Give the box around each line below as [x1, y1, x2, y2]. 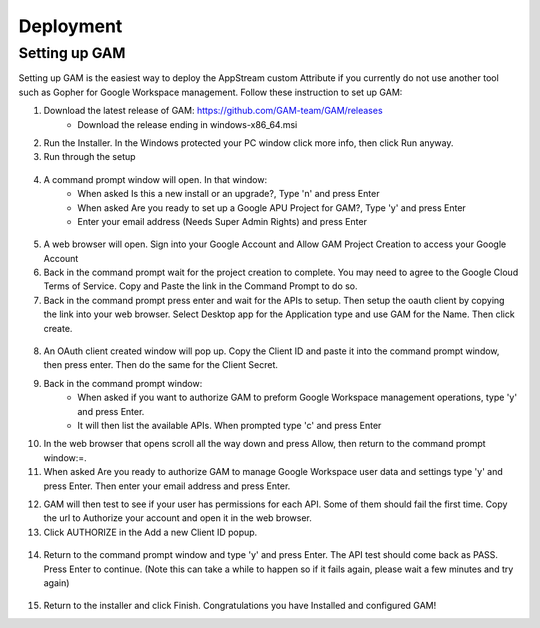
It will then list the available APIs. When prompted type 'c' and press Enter [77, 419, 382, 431]
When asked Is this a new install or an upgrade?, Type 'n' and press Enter [77, 188, 380, 200]
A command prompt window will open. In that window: [43, 173, 268, 185]
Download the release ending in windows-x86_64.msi [77, 118, 298, 130]
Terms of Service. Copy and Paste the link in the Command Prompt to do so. [43, 280, 359, 292]
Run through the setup [43, 151, 136, 163]
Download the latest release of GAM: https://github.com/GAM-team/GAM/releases [43, 105, 384, 117]
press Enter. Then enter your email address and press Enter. [43, 480, 291, 492]
